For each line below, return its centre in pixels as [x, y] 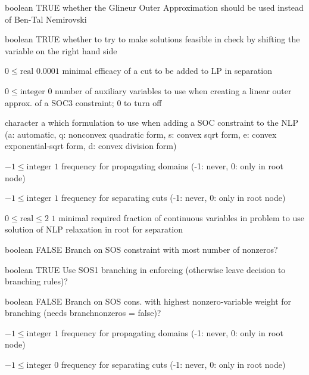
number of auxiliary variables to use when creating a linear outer [173, 90]
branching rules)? [36, 281]
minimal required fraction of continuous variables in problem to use [181, 217]
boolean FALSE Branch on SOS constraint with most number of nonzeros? [141, 249]
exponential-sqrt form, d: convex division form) [91, 146]
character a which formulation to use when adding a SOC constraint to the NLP [152, 123]
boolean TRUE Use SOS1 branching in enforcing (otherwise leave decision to [145, 269]
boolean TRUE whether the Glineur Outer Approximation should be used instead [154, 7]
